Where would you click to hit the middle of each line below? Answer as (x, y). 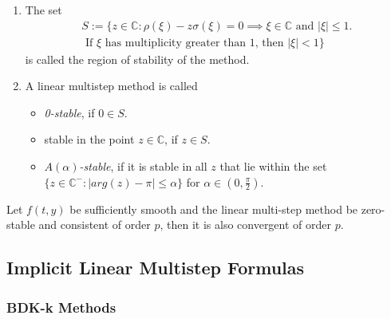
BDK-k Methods (61, 307)
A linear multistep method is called (111, 86)
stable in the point (89, 139)
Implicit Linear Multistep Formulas (156, 268)
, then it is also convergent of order (246, 224)
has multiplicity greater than (176, 43)
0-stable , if (69, 112)
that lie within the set (273, 166)
